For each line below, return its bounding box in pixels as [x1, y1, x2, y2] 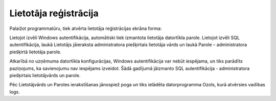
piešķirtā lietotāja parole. [9, 49, 61, 55]
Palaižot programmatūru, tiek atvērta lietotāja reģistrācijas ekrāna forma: [9, 25, 162, 31]
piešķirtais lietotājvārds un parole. [9, 72, 81, 78]
